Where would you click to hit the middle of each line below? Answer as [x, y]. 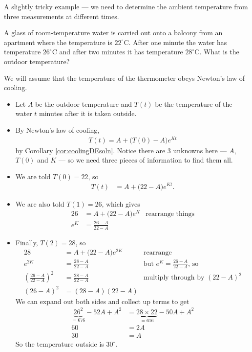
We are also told [40, 203]
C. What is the [217, 52]
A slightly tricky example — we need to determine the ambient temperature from [126, 6]
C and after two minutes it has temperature [117, 52]
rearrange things [170, 214]
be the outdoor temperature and [84, 104]
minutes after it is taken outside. [88, 113]
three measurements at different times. [62, 16]
